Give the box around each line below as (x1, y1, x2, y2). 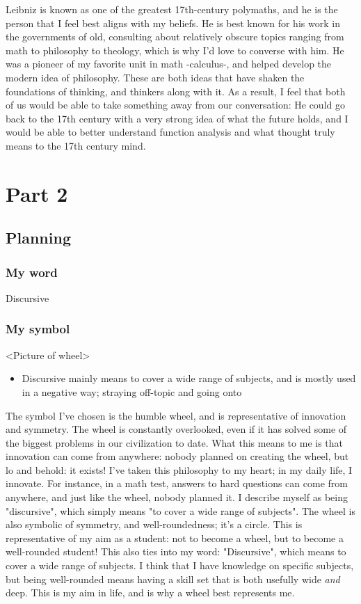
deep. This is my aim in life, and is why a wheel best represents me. (6, 585, 295, 600)
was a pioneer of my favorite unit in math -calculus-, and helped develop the (6, 56, 332, 71)
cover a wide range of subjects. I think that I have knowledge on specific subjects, (6, 558, 354, 573)
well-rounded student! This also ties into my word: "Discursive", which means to (6, 544, 346, 559)
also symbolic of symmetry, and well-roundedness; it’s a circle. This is (6, 517, 303, 532)
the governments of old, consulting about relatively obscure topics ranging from (6, 29, 344, 44)
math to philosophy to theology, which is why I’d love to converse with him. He (6, 42, 344, 57)
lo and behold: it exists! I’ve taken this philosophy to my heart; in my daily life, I (6, 462, 353, 477)
